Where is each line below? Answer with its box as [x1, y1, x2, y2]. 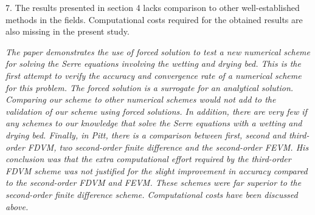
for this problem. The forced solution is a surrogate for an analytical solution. [5, 81, 294, 94]
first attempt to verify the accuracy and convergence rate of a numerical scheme [5, 69, 302, 81]
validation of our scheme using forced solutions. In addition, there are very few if [5, 104, 307, 117]
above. [5, 200, 29, 213]
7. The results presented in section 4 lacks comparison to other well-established [5, 1, 300, 13]
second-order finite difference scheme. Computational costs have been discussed [5, 188, 298, 200]
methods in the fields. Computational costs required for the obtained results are [5, 13, 303, 26]
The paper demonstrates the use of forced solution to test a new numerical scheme [5, 45, 310, 58]
